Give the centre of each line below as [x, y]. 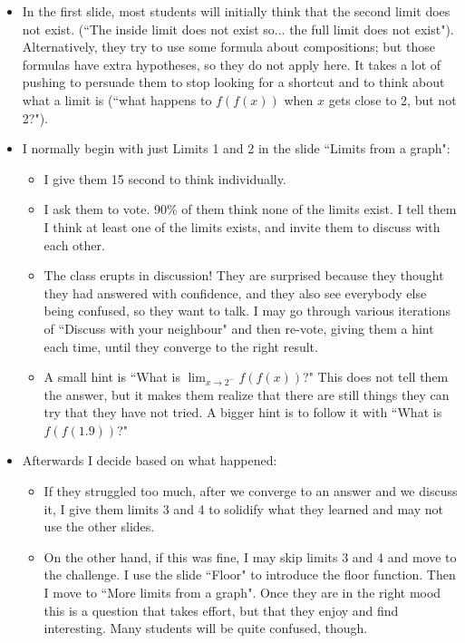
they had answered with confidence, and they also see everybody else [235, 292]
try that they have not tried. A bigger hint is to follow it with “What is [243, 412]
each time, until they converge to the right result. [181, 346]
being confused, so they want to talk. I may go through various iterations [247, 311]
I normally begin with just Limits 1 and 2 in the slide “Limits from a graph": [236, 148]
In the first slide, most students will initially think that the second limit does [236, 11]
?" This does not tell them [376, 377]
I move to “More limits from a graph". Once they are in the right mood [242, 593]
